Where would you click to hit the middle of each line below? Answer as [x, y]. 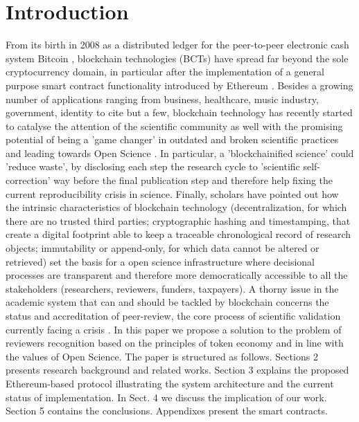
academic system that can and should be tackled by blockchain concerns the [167, 302]
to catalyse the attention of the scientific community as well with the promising [174, 126]
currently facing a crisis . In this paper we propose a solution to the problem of [174, 329]
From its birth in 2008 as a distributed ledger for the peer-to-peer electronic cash [177, 45]
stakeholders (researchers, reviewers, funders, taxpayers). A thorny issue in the [172, 288]
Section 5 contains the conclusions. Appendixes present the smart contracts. [167, 411]
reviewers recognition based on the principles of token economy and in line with [175, 343]
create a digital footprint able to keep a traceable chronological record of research [178, 234]
